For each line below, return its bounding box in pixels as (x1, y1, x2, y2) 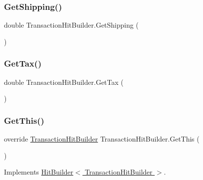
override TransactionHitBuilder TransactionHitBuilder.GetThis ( (4, 134, 200, 144)
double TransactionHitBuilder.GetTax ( (4, 76, 123, 87)
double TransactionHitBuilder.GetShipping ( (4, 20, 139, 30)
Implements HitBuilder (4, 167, 74, 177)
